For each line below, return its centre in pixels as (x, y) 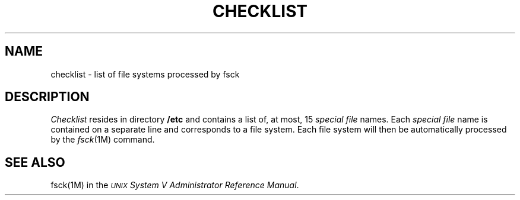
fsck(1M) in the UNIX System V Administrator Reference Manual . (175, 185)
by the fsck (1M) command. (103, 140)
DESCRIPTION (47, 97)
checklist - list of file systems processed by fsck (145, 74)
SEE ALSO (35, 162)
